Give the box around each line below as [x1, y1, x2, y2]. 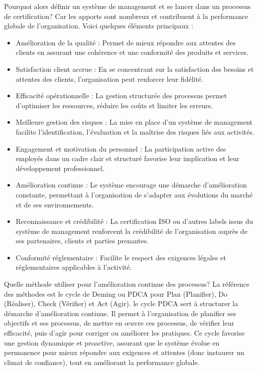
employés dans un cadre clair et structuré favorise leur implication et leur [15, 153, 240, 164]
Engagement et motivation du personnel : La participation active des [15, 143, 226, 154]
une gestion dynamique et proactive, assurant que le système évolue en [4, 337, 220, 348]
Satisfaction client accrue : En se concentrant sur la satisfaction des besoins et [15, 63, 254, 74]
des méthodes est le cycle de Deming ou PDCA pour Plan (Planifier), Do [4, 288, 228, 299]
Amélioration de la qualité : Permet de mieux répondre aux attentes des [15, 37, 236, 47]
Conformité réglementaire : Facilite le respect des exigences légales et [15, 252, 226, 262]
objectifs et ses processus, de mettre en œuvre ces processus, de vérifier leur [4, 318, 235, 328]
